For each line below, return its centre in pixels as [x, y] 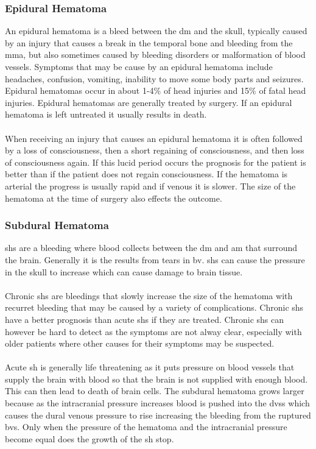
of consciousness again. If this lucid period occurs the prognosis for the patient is [156, 162]
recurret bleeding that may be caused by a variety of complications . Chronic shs [154, 307]
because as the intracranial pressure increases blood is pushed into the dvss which [157, 403]
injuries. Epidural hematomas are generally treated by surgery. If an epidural [149, 102]
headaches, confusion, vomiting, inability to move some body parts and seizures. [154, 78]
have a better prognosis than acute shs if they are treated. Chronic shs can [145, 319]
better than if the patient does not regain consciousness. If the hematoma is [146, 174]
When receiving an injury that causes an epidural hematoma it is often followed [154, 138]
